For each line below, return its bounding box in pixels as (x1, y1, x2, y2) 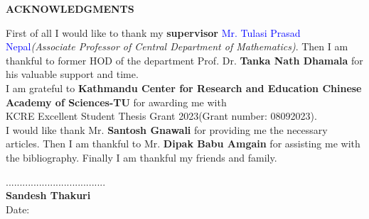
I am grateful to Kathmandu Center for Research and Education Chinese (6, 80, 362, 95)
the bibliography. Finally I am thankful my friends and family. (6, 150, 277, 164)
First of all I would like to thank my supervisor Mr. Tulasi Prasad (6, 25, 301, 40)
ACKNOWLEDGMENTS (6, 1, 134, 16)
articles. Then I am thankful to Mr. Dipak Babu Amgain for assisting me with (6, 136, 360, 151)
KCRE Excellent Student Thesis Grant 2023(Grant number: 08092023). (6, 108, 317, 123)
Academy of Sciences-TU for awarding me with (6, 94, 227, 109)
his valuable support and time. (6, 67, 139, 82)
